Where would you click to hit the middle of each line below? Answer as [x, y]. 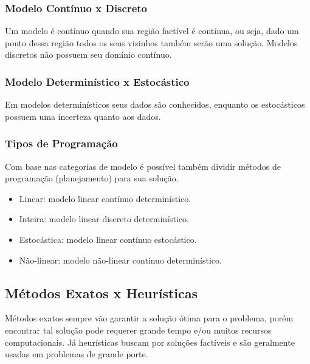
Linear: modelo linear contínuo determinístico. [105, 198]
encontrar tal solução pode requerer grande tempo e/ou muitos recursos [138, 330]
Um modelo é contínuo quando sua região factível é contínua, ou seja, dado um [152, 31]
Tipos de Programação [61, 143]
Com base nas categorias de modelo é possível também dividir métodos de [143, 166]
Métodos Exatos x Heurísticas [102, 292]
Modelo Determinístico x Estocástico [97, 81]
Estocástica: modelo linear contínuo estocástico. [108, 239]
